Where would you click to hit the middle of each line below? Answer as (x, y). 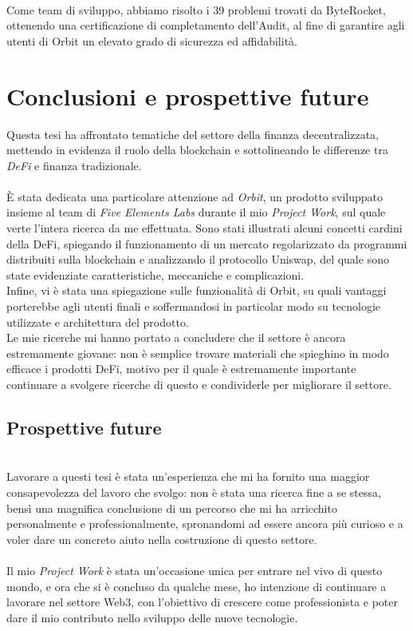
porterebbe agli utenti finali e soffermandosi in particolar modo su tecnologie (194, 306)
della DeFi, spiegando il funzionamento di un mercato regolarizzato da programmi (207, 243)
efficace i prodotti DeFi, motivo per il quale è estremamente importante (181, 369)
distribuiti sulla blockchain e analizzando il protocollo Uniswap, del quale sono (198, 259)
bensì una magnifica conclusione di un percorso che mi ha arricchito (172, 508)
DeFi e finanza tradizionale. (74, 165)
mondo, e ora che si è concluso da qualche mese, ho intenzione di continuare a (197, 586)
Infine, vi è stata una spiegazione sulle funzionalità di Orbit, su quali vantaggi (197, 290)
